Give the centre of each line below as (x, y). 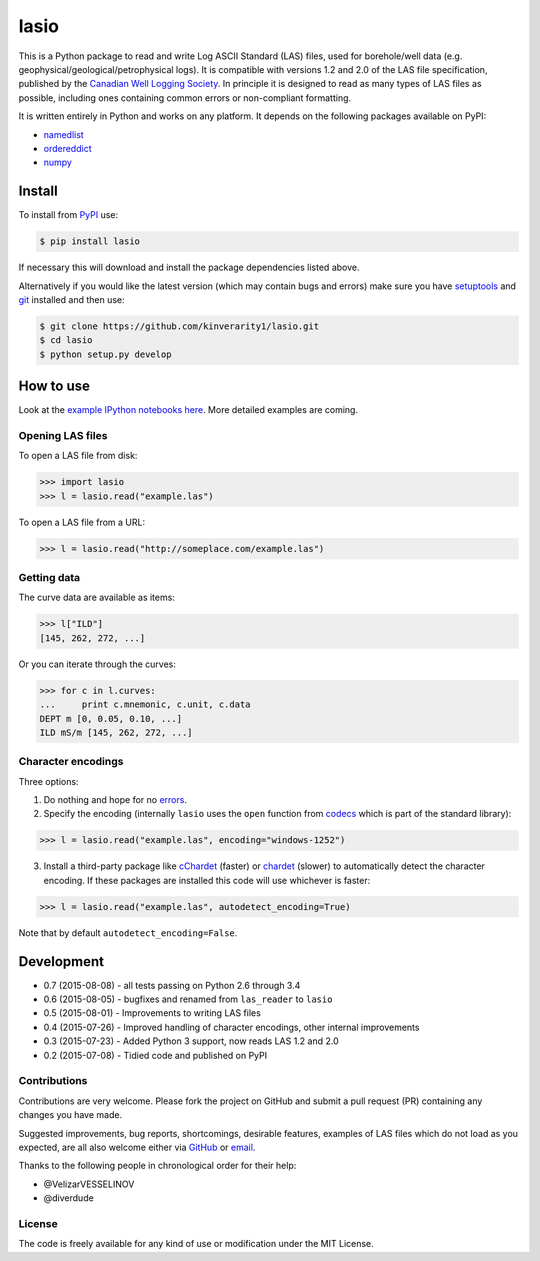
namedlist (63, 134)
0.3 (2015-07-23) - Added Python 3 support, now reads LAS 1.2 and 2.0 (191, 1041)
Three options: (48, 781)
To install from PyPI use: (68, 215)
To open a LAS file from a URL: (81, 522)
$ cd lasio (66, 340)
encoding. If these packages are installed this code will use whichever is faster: (207, 880)
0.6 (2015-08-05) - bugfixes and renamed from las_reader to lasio (188, 999)
